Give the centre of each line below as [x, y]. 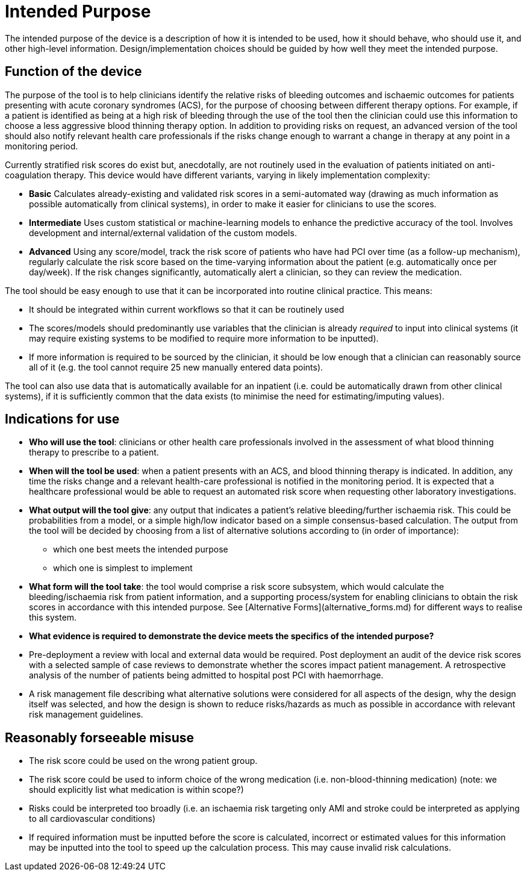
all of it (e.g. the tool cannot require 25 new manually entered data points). [176, 367]
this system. [53, 618]
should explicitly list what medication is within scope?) [136, 790]
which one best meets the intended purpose [141, 549]
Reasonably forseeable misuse [99, 737]
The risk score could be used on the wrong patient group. [143, 761]
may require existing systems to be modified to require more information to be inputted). [204, 338]
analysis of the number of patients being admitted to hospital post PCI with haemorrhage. [206, 675]
